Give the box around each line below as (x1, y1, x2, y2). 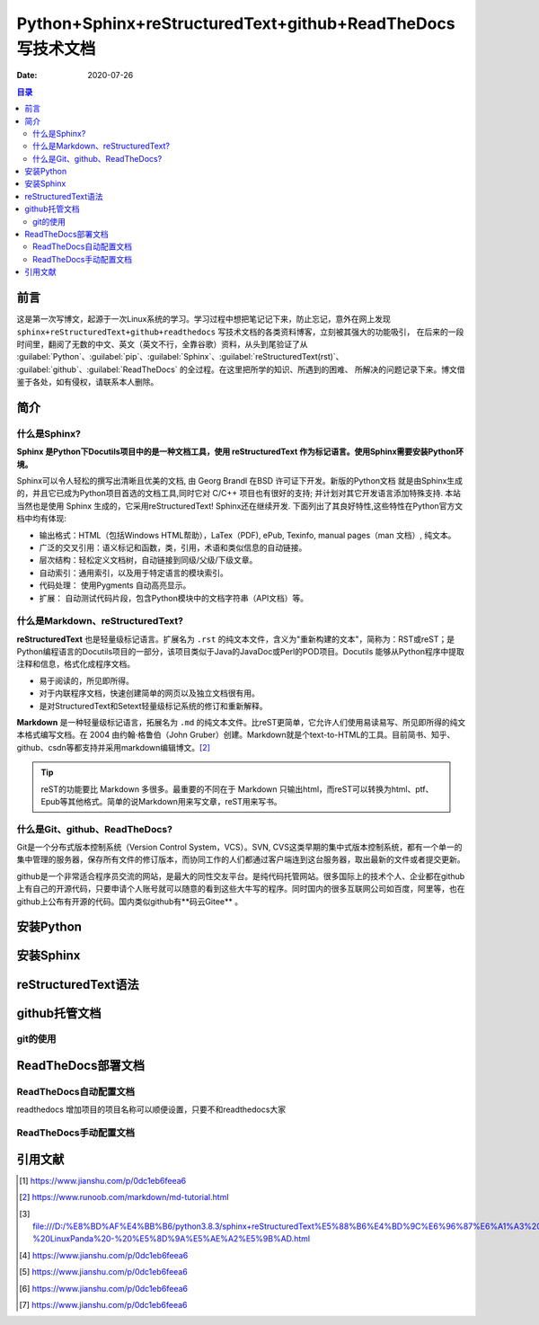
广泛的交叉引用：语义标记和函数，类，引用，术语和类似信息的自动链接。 (39, 542, 307, 553)
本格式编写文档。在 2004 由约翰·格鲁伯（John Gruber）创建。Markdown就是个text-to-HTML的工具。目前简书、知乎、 (16, 729, 455, 741)
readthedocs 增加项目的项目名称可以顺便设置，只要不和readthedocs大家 (16, 1104, 287, 1115)
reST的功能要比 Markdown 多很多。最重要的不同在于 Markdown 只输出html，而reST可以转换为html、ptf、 (40, 783, 434, 795)
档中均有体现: (16, 513, 67, 524)
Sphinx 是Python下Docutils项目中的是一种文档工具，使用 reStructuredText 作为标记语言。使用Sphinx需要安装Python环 (16, 446, 464, 458)
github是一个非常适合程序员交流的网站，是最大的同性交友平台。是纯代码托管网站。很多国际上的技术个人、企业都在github (16, 870, 465, 881)
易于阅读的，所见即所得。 (39, 675, 134, 686)
